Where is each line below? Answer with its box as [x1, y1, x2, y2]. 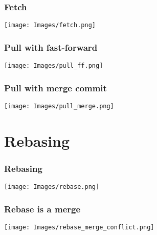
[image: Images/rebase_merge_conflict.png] [4, 224, 154, 231]
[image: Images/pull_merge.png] [4, 102, 114, 110]
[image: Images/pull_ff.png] [4, 62, 103, 70]
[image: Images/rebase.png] [4, 183, 100, 191]
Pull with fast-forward [4, 41, 98, 53]
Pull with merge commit [4, 81, 107, 94]
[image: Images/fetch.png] [4, 22, 96, 29]
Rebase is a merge [4, 202, 81, 215]
